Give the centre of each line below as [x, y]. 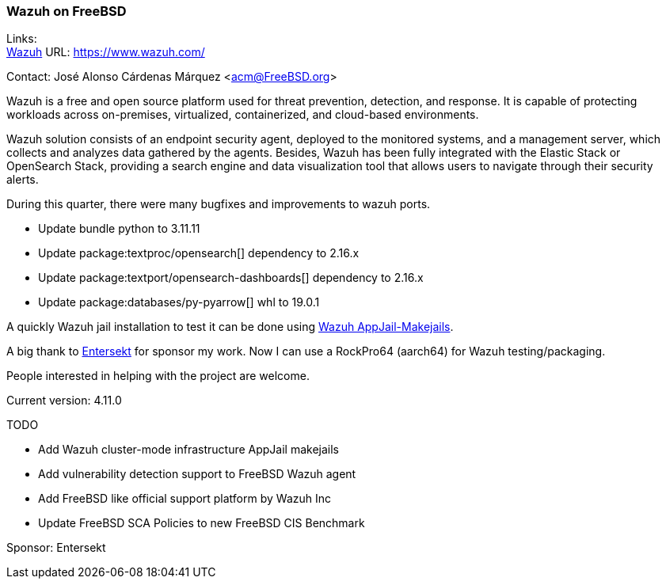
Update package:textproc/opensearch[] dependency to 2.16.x [199, 253]
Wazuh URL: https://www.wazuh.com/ [106, 52]
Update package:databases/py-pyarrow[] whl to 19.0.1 [179, 302]
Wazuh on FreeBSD [67, 11]
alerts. [23, 180]
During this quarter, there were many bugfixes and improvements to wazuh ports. [219, 204]
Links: [22, 39]
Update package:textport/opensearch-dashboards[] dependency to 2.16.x [231, 278]
